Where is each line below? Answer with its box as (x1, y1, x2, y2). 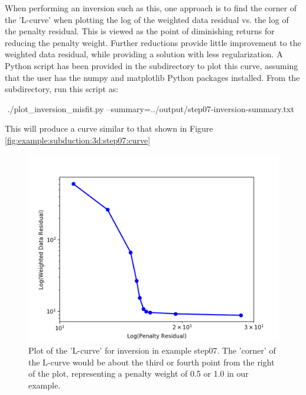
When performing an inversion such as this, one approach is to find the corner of (5, 2, 297, 14)
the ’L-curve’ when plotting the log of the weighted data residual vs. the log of (5, 13, 289, 25)
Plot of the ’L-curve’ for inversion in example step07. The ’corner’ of (28, 344, 276, 357)
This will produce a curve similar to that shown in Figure (5, 122, 213, 135)
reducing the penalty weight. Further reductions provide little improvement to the (5, 36, 301, 48)
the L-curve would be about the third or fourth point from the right (28, 355, 275, 368)
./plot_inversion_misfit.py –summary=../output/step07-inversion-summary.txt (7, 102, 294, 115)
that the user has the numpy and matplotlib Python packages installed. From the (5, 71, 300, 83)
